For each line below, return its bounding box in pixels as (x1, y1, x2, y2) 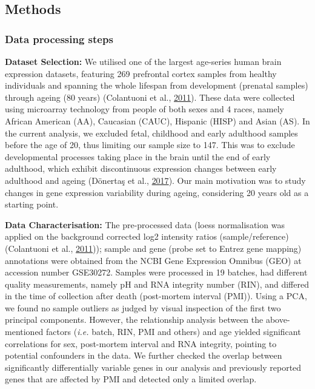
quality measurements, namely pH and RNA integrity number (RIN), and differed (5, 277, 309, 290)
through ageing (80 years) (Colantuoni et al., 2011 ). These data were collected (5, 90, 295, 103)
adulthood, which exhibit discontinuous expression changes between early (5, 162, 277, 175)
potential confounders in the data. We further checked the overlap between (5, 349, 282, 362)
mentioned (5, 325, 44, 338)
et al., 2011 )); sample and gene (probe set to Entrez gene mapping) (51, 242, 302, 254)
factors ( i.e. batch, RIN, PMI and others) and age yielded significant (46, 325, 301, 338)
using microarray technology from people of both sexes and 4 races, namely (5, 103, 284, 115)
